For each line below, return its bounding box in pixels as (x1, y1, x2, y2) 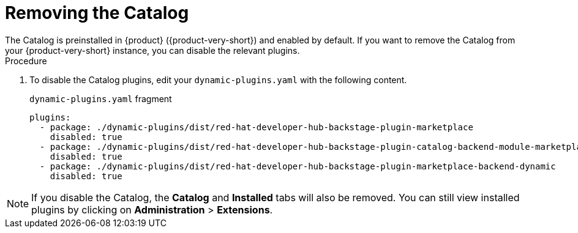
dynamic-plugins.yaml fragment (29, 93, 172, 104)
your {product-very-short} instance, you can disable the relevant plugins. (5, 45, 300, 56)
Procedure (5, 55, 47, 66)
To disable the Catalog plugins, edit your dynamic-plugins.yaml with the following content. (29, 74, 407, 85)
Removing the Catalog (5, 2, 189, 23)
